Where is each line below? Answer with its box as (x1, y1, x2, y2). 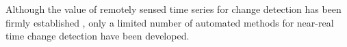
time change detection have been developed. (5, 29, 190, 43)
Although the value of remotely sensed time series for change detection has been (5, 2, 342, 16)
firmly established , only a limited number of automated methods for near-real (5, 15, 334, 29)
